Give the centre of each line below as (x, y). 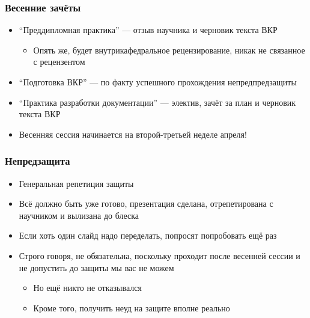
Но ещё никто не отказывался (87, 288)
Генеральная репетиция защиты (76, 183)
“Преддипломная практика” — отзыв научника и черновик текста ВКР (148, 30)
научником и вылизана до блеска (79, 215)
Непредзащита (38, 161)
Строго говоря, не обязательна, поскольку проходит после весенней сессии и (160, 255)
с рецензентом (59, 62)
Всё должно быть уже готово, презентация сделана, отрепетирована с (146, 203)
